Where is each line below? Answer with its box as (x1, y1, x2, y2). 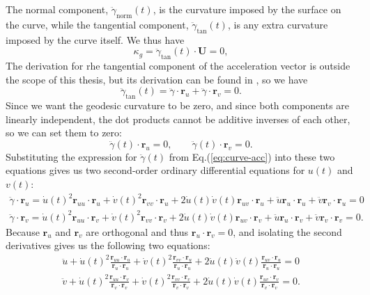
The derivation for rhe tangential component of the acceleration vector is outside (6, 58, 350, 72)
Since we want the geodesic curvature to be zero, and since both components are (6, 97, 350, 112)
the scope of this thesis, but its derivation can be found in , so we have (6, 72, 308, 86)
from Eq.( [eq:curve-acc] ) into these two (169, 149, 335, 164)
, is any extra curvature (227, 17, 328, 31)
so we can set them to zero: (6, 125, 122, 140)
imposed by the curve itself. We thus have (6, 32, 185, 47)
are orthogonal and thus (86, 224, 189, 239)
